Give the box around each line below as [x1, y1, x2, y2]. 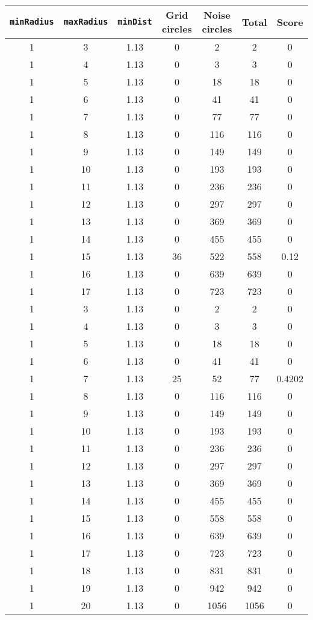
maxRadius [63, 17, 108, 26]
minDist [117, 17, 152, 26]
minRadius [10, 17, 54, 26]
